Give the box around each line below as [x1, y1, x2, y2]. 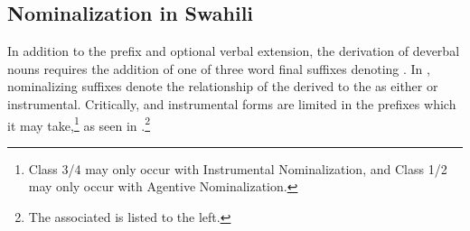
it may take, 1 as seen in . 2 [7, 113, 151, 134]
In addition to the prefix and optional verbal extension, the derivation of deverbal [7, 42, 460, 60]
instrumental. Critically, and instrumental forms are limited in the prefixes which [7, 94, 456, 113]
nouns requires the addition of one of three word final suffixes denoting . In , [7, 59, 430, 78]
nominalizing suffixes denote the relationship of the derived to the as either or [7, 77, 438, 96]
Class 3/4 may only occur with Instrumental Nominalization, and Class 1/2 [28, 159, 447, 178]
